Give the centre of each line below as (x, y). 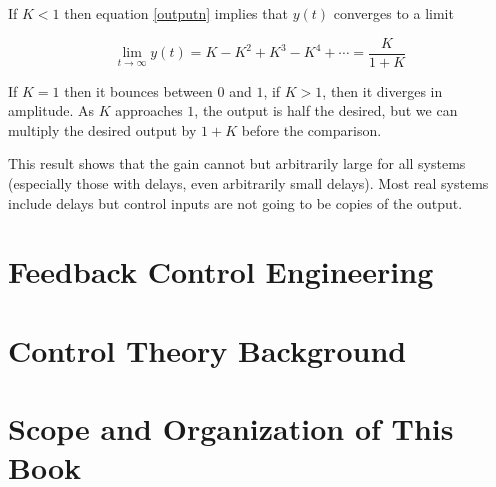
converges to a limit (393, 13)
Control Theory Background (207, 349)
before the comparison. (311, 129)
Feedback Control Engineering (221, 271)
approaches (149, 110)
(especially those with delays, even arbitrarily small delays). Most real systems (248, 183)
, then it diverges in (382, 90)
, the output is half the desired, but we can (326, 110)
